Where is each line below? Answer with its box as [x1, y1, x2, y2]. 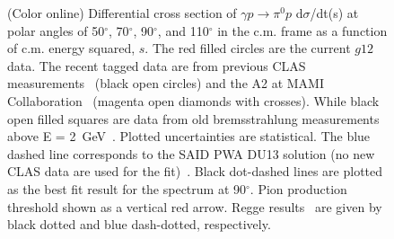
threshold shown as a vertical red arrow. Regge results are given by [7, 197, 382, 216]
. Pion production [250, 179, 347, 198]
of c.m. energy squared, [7, 39, 136, 58]
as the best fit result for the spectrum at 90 [7, 179, 247, 198]
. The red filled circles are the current [144, 39, 351, 58]
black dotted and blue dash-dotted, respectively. [7, 215, 271, 234]
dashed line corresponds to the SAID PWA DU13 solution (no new [7, 144, 375, 163]
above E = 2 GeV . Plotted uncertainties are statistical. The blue [7, 127, 371, 146]
